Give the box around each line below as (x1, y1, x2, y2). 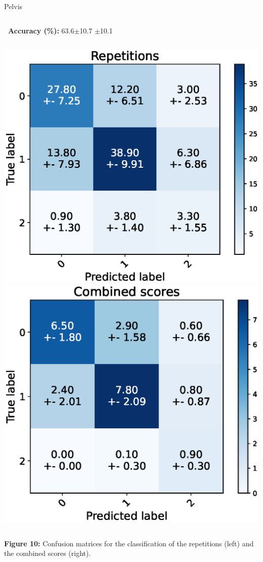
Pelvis (4, 1, 23, 11)
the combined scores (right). (4, 548, 91, 558)
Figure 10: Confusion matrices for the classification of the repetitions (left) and (4, 538, 254, 548)
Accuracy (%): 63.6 (8, 25, 74, 35)
